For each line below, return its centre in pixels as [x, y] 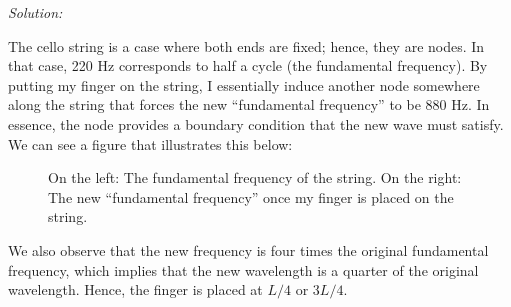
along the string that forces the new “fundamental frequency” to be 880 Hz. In [249, 104]
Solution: [35, 12]
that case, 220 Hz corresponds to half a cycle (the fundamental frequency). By [248, 65]
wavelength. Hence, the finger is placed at [135, 289]
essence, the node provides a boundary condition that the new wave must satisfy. [256, 123]
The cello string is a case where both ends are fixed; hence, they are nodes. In [246, 45]
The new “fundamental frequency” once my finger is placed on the [251, 196]
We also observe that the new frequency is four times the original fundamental [248, 249]
